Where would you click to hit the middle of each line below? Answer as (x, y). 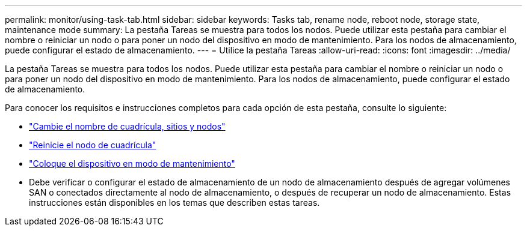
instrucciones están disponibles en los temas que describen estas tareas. (174, 202)
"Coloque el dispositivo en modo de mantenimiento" (132, 163)
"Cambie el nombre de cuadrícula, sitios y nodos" (127, 126)
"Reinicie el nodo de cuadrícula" (93, 145)
